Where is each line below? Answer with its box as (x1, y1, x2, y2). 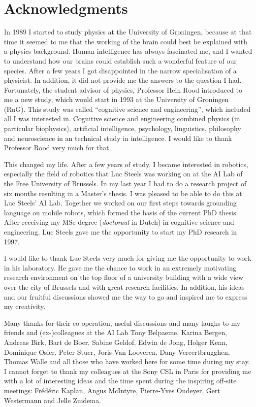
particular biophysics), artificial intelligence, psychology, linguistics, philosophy (4, 123, 241, 134)
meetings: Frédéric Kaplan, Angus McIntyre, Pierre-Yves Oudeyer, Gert (4, 385, 220, 395)
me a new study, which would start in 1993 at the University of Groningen (4, 94, 229, 104)
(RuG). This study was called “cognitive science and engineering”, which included (4, 103, 251, 114)
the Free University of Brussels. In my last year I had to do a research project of (4, 178, 247, 189)
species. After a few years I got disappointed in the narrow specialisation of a (4, 65, 237, 75)
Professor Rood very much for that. (4, 142, 111, 153)
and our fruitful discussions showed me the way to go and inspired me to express (4, 291, 247, 302)
